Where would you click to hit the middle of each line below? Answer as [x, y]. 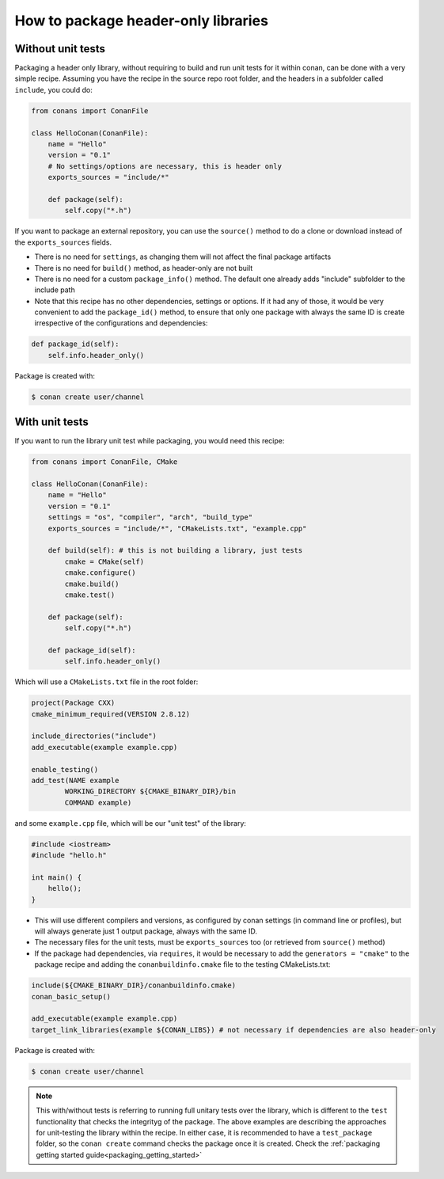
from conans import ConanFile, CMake [104, 462]
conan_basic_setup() [71, 996]
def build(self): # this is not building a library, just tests [175, 551]
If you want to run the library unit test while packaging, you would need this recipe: [150, 441]
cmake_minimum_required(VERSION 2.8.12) [110, 714]
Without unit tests [60, 49]
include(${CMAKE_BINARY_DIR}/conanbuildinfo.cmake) [134, 985]
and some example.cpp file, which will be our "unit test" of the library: [131, 823]
